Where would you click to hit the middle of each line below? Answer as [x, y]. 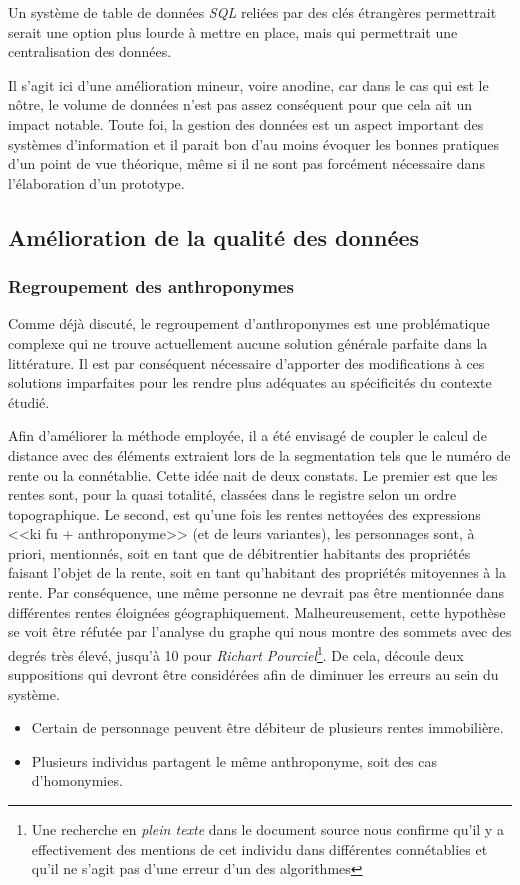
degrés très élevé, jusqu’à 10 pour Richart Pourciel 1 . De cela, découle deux [236, 653]
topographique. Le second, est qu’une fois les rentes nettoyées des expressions [244, 513]
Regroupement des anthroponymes [151, 286]
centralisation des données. [90, 51]
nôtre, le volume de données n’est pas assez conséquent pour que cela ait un [240, 104]
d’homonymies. [77, 780]
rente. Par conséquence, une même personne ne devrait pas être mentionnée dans [256, 592]
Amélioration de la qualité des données [214, 236]
